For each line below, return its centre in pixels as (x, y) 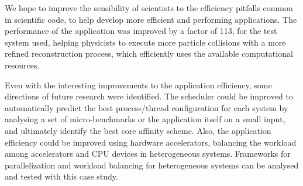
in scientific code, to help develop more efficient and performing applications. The (151, 19)
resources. (22, 65)
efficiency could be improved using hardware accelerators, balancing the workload (151, 142)
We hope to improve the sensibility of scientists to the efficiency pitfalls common (149, 8)
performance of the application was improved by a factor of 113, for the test (141, 31)
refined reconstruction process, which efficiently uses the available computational (149, 54)
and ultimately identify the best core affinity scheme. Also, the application (138, 130)
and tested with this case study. (61, 176)
